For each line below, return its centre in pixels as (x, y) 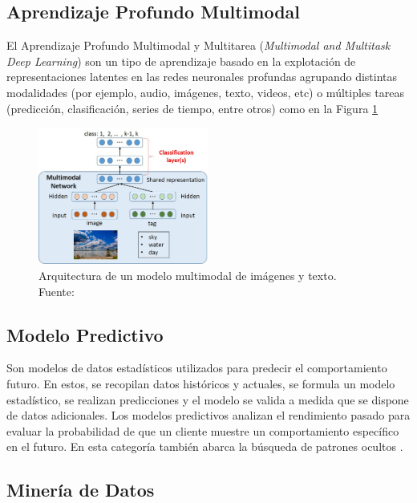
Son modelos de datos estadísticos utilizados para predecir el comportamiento (197, 368)
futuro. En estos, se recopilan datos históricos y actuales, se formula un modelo (201, 383)
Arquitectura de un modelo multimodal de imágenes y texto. (188, 275)
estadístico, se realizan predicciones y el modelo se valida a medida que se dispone (208, 399)
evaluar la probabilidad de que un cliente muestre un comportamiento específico (203, 430)
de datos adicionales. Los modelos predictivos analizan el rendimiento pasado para (208, 415)
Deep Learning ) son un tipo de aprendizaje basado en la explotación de (181, 61)
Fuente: (57, 291)
